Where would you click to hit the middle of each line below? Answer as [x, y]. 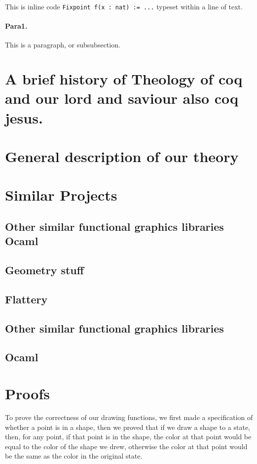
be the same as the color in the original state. [74, 456]
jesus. [24, 117]
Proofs [27, 394]
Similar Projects [61, 195]
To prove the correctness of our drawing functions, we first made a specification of [129, 417]
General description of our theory [122, 156]
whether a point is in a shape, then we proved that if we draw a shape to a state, [128, 427]
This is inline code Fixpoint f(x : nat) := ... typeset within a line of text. [124, 6]
